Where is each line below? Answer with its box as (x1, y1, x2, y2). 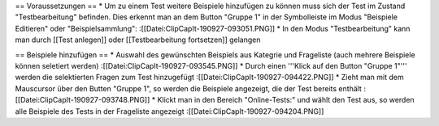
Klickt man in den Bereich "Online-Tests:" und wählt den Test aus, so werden (157, 95, 415, 105)
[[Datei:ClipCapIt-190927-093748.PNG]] (15, 95, 150, 105)
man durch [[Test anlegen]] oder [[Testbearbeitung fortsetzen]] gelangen (15, 35, 261, 44)
